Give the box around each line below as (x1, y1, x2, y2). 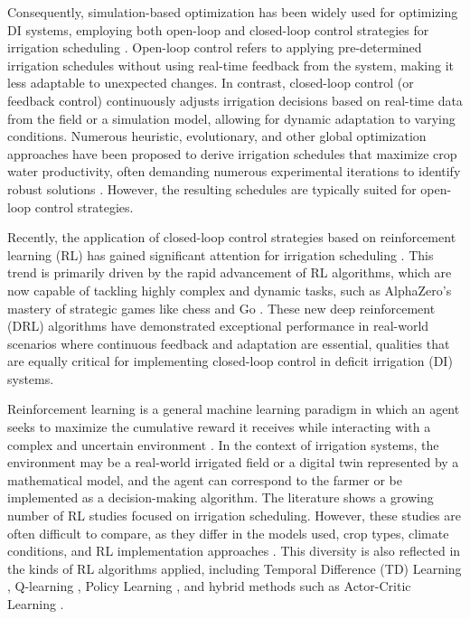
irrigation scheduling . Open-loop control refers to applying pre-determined (7, 38, 422, 57)
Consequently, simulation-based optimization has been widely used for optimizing (7, 3, 458, 21)
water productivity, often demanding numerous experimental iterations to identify (7, 162, 461, 181)
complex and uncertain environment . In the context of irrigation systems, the (7, 435, 439, 454)
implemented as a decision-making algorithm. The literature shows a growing (7, 488, 434, 507)
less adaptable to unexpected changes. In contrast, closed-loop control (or (7, 73, 414, 92)
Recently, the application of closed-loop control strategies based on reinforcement (7, 228, 456, 247)
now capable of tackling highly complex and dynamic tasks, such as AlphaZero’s (7, 280, 452, 299)
